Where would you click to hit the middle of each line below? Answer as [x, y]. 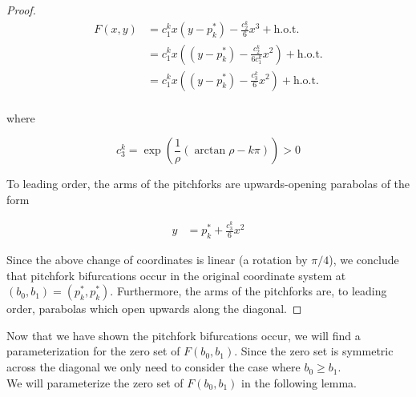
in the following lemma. [299, 382]
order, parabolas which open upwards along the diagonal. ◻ [154, 309]
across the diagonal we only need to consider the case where [153, 367]
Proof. [21, 10]
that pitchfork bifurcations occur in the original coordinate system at [176, 275]
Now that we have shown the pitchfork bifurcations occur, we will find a [184, 335]
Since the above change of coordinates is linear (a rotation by [157, 260]
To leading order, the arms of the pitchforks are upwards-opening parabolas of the [208, 184]
